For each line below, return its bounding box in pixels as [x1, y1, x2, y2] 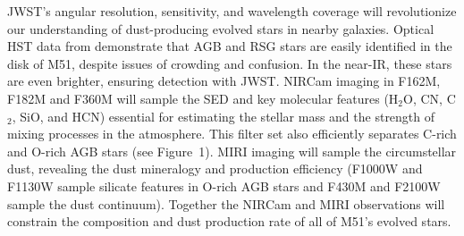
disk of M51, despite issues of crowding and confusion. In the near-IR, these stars [7, 54, 452, 72]
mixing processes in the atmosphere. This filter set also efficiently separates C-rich [7, 124, 457, 143]
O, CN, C [403, 88, 456, 107]
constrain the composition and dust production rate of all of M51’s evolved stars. [7, 212, 451, 231]
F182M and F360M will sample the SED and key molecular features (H [7, 88, 399, 107]
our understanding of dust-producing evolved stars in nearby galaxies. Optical [7, 19, 434, 38]
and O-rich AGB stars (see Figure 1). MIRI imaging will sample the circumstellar [7, 141, 457, 160]
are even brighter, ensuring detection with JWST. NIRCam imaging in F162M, [7, 72, 441, 90]
